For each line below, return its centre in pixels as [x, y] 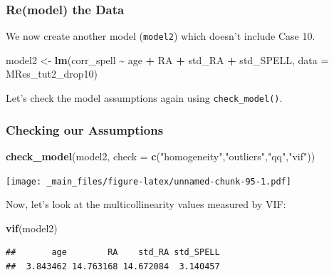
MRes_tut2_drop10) [52, 74]
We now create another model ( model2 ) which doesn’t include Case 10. [161, 36]
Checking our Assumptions [85, 129]
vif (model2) [32, 228]
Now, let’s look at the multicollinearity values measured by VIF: [146, 204]
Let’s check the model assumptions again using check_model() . [144, 98]
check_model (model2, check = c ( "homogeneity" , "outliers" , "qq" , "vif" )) [161, 156]
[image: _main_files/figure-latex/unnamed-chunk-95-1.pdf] [148, 181]
